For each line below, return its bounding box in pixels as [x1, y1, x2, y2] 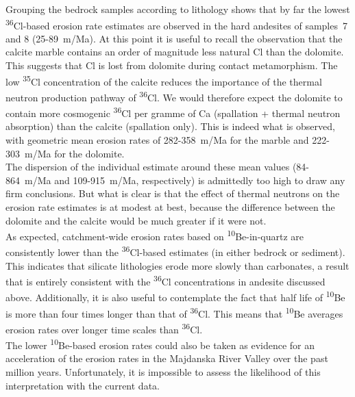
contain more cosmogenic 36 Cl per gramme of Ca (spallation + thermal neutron [5, 104, 341, 120]
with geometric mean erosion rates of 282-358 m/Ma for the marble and [5, 132, 309, 146]
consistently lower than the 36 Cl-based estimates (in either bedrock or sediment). [5, 243, 345, 259]
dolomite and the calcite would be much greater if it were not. [5, 213, 267, 227]
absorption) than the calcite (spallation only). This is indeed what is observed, [5, 119, 335, 133]
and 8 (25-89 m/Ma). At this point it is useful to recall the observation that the [5, 31, 343, 45]
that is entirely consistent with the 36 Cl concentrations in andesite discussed [5, 272, 326, 288]
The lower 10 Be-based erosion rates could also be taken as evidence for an [5, 336, 315, 352]
